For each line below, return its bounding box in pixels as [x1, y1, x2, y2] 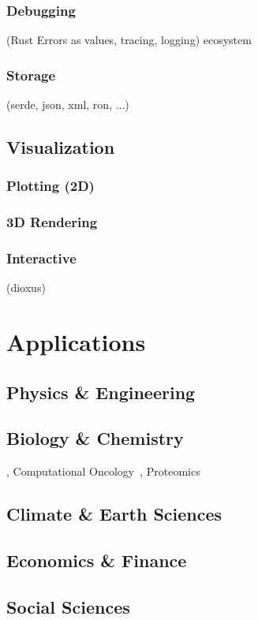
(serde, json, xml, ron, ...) [6, 96, 129, 113]
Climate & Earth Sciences [6, 502, 222, 526]
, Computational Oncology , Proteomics [6, 463, 200, 480]
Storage [6, 65, 56, 84]
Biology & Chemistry [6, 426, 184, 450]
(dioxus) [6, 279, 46, 296]
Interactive [6, 248, 77, 268]
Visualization [6, 135, 115, 159]
